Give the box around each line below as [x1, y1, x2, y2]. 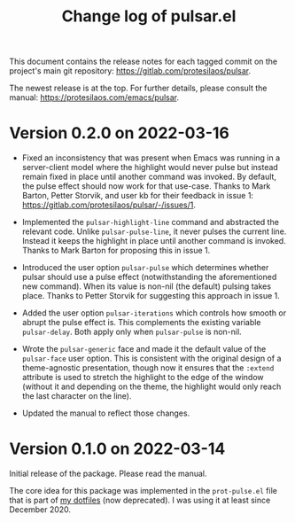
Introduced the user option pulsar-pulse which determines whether [21, 262, 269, 273]
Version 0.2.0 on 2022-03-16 [9, 123, 230, 144]
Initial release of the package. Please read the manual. [9, 468, 207, 479]
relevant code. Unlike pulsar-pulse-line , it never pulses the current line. [21, 226, 287, 237]
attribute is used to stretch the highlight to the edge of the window [21, 372, 264, 383]
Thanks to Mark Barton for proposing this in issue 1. [21, 245, 211, 256]
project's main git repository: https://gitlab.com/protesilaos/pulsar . [9, 66, 252, 76]
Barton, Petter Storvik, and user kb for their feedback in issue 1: [21, 191, 254, 201]
